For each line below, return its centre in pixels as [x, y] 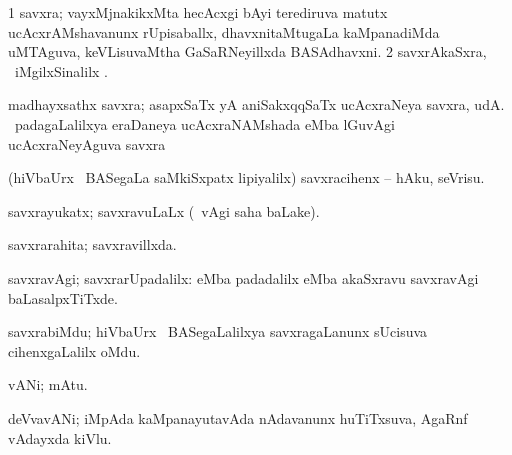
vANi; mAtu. [48, 384]
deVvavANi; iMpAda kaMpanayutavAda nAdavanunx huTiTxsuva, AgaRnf [238, 417]
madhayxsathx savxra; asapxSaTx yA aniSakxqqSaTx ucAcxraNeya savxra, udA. [256, 104]
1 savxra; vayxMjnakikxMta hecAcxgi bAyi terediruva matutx [198, 12]
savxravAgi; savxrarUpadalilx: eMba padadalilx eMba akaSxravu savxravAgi [243, 277]
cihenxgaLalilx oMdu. [74, 350]
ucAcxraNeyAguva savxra [87, 143]
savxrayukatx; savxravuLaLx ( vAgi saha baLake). [164, 210]
